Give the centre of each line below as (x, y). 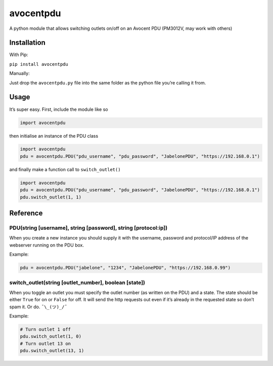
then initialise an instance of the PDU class (54, 136)
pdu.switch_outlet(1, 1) (51, 197)
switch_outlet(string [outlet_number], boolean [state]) (77, 282)
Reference (26, 213)
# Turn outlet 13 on (45, 343)
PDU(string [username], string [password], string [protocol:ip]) (88, 228)
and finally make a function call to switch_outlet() (65, 169)
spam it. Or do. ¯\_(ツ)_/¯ (38, 307)
